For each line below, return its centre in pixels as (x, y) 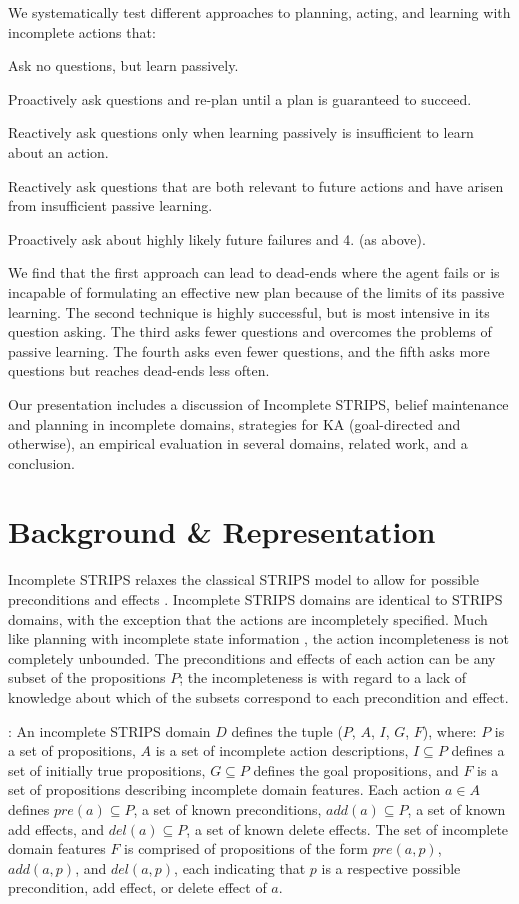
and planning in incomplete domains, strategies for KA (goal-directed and (234, 423)
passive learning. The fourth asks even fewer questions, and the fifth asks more (249, 350)
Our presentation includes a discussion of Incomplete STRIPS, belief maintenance (258, 403)
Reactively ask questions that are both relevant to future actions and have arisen (256, 185)
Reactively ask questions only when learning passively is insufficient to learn (241, 132)
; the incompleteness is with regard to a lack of (323, 677)
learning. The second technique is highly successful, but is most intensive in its (249, 311)
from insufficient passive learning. (110, 205)
